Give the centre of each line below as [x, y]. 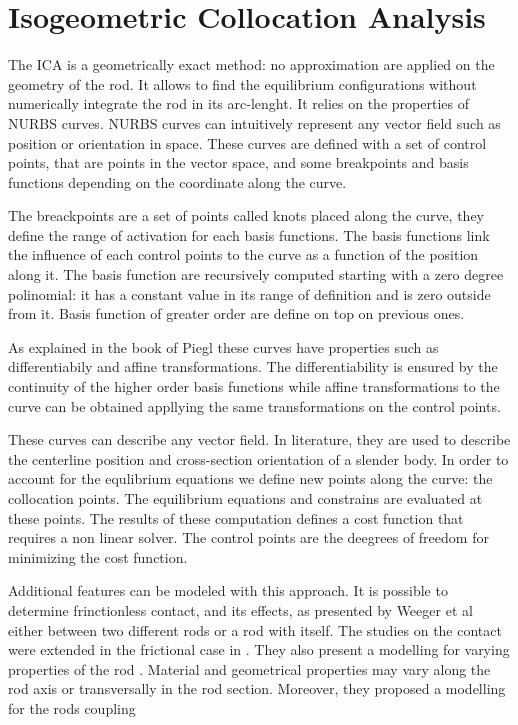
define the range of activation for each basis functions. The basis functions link [249, 234]
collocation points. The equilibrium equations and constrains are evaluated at [245, 498]
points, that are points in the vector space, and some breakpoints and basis [238, 162]
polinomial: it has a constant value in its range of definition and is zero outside [249, 293]
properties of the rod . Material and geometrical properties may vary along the [249, 668]
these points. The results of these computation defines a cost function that [236, 517]
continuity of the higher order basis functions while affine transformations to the [254, 386]
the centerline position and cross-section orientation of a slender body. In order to [258, 458]
